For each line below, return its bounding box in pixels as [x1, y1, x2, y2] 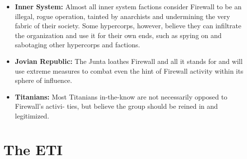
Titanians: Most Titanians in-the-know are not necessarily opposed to [15, 91, 228, 101]
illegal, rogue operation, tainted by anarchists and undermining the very [15, 11, 230, 21]
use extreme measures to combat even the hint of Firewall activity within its [15, 65, 244, 76]
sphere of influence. [15, 75, 72, 85]
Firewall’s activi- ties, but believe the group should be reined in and [15, 101, 218, 111]
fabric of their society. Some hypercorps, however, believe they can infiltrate [15, 20, 242, 31]
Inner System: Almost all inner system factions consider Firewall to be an [15, 1, 242, 11]
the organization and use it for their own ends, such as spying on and [15, 30, 222, 40]
